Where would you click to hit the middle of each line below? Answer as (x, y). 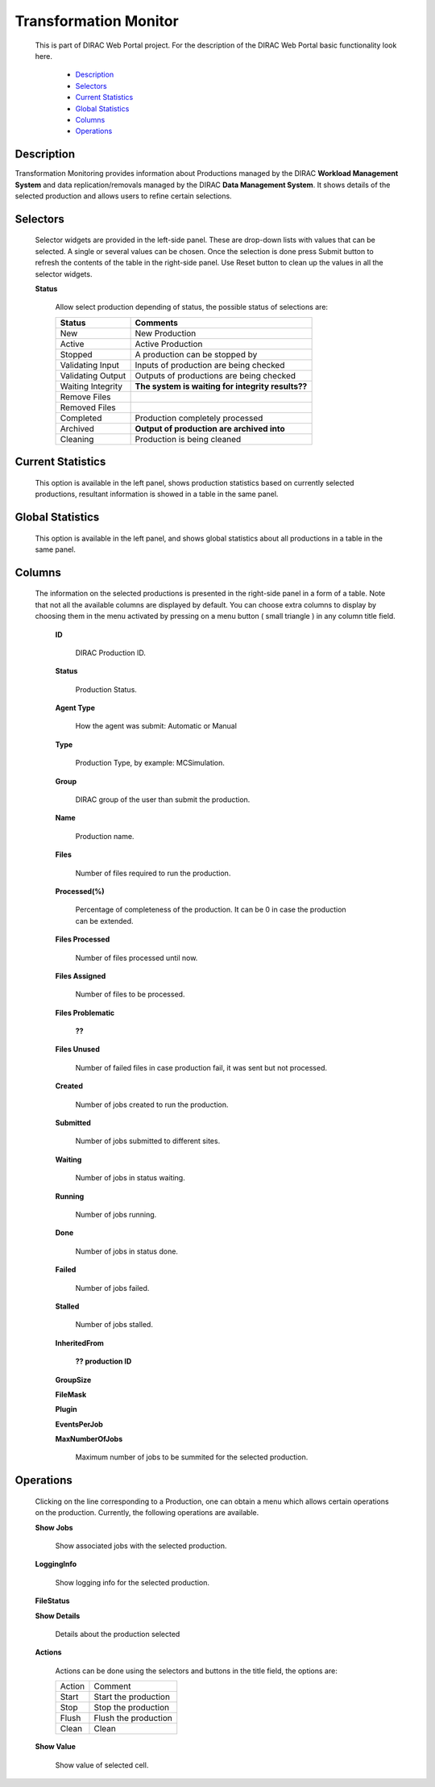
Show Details (58, 1616)
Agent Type (75, 708)
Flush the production (133, 1718)
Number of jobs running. (116, 1215)
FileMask (71, 1394)
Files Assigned (81, 975)
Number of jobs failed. (112, 1288)
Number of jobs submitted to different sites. (148, 1141)
